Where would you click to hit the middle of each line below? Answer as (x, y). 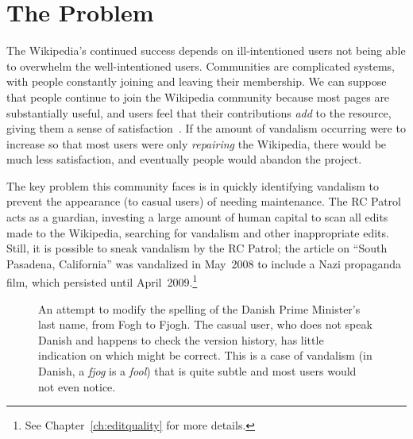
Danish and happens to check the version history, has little (181, 339)
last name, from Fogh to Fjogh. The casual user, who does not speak (205, 324)
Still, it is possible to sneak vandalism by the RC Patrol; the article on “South (197, 248)
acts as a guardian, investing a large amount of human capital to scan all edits (197, 217)
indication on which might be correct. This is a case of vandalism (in (205, 355)
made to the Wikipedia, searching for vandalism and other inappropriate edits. (198, 232)
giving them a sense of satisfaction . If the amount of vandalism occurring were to (206, 128)
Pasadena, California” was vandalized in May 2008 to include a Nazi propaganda (204, 263)
